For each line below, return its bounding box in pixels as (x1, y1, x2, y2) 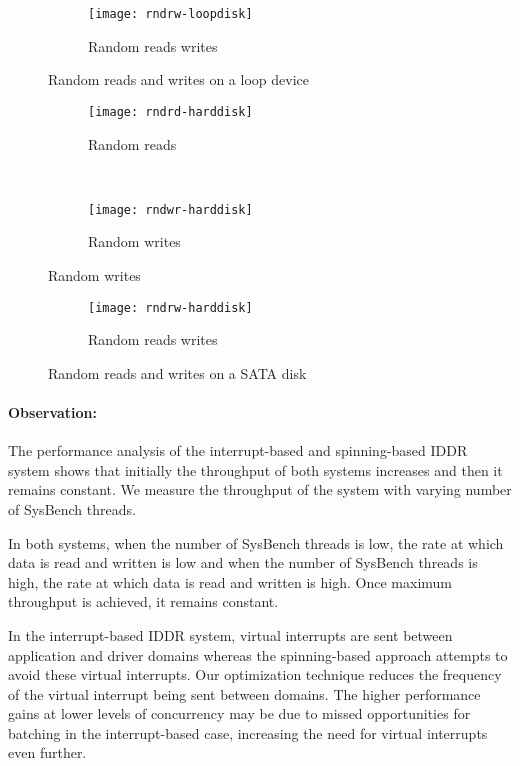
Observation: (8, 401, 98, 422)
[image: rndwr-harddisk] (88, 202, 253, 217)
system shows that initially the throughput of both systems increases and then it (8, 459, 503, 480)
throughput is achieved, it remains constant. (8, 591, 279, 612)
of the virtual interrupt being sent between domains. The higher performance (8, 683, 481, 704)
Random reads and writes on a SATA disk (48, 362, 307, 383)
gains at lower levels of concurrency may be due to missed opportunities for (8, 703, 471, 724)
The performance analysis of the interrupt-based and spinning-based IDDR (8, 440, 468, 461)
